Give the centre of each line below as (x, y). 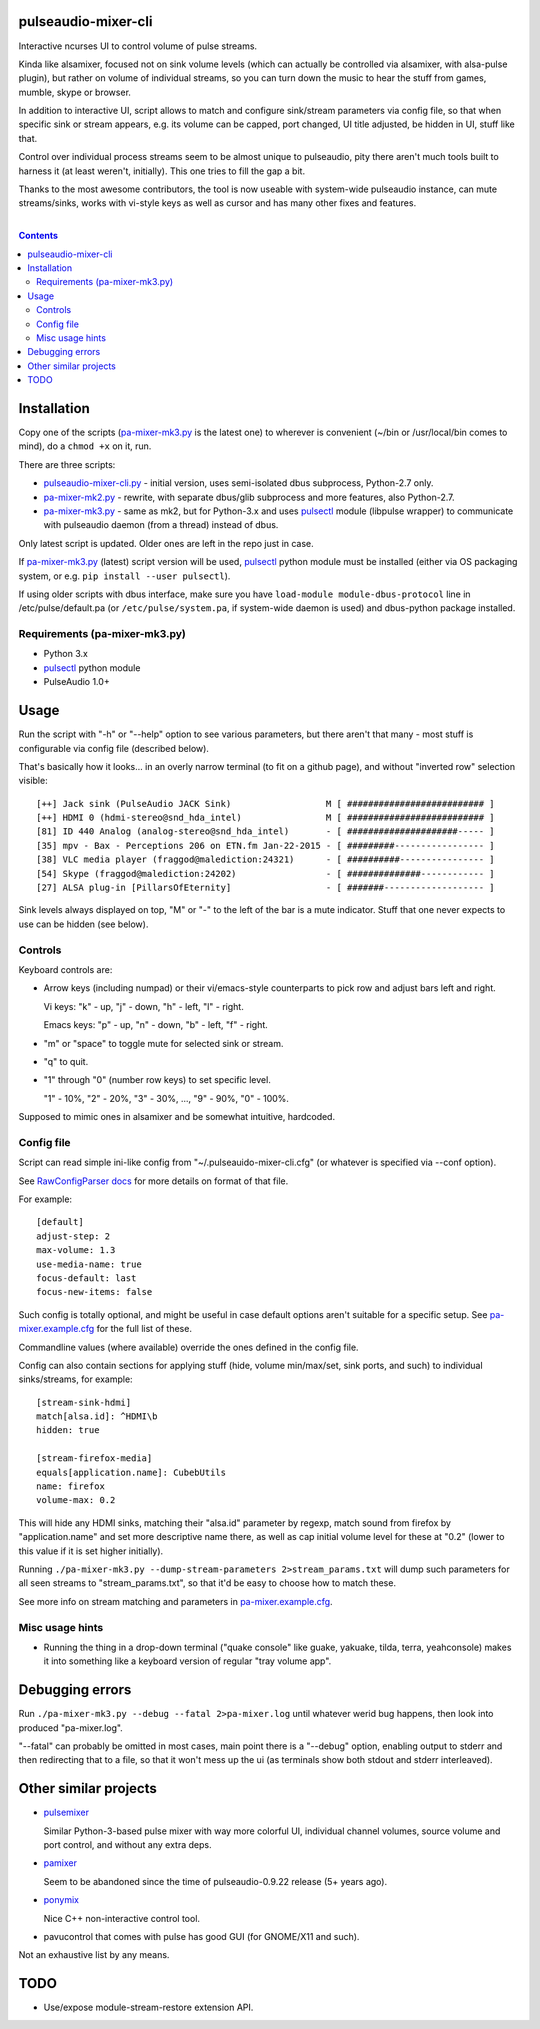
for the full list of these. (144, 1329)
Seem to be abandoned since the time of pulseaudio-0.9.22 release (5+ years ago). (215, 1881)
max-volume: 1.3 (76, 1250)
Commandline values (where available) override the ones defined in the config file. (188, 1347)
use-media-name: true (89, 1264)
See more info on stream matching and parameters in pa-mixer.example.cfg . (176, 1601)
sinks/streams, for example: (76, 1379)
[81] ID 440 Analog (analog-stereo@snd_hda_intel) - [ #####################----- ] (265, 831)
